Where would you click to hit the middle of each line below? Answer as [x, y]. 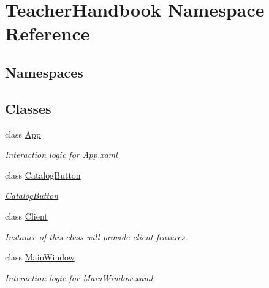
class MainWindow [40, 257]
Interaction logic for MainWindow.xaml [79, 277]
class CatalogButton [43, 175]
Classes [28, 108]
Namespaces [44, 72]
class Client [26, 216]
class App [23, 134]
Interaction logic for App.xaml [61, 154]
